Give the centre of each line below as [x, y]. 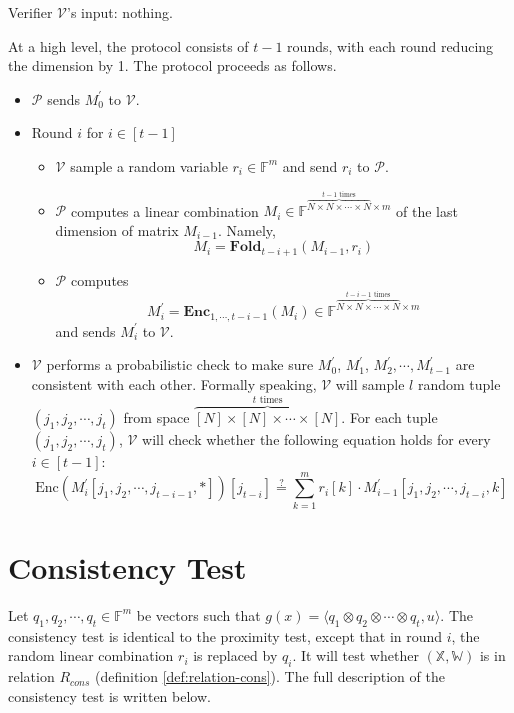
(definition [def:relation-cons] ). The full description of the [269, 676]
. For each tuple [389, 417]
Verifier [30, 12]
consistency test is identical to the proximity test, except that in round [225, 635]
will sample [370, 384]
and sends [85, 330]
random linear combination [91, 655]
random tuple [459, 384]
